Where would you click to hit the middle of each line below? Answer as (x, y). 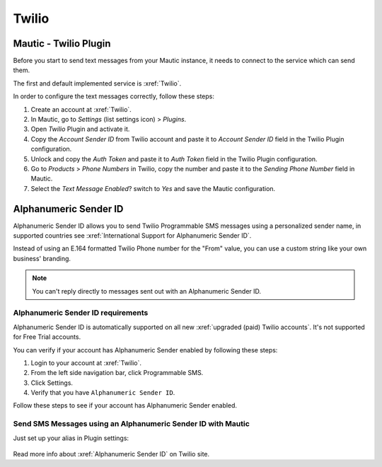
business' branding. (42, 258)
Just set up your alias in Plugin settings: (71, 438)
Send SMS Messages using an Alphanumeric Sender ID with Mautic (132, 424)
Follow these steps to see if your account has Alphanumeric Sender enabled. (125, 405)
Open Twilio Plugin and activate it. (80, 129)
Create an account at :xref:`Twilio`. (81, 109)
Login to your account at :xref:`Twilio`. (86, 363)
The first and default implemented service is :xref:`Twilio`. (97, 83)
